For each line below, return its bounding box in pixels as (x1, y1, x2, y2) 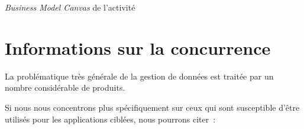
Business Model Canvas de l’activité (5, 1, 135, 13)
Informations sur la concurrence (5, 35, 271, 59)
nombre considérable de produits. (5, 81, 125, 94)
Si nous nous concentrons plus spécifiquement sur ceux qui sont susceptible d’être (5, 101, 300, 113)
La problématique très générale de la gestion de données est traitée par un (5, 70, 274, 82)
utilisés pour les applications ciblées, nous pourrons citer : (5, 113, 216, 125)
